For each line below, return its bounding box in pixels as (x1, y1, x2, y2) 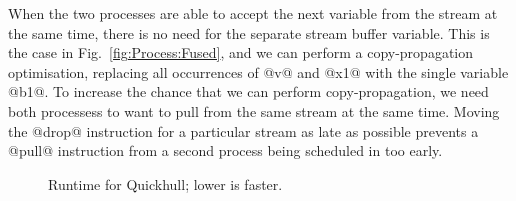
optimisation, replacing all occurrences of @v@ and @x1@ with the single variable (8, 61, 509, 82)
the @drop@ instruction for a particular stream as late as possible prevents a (8, 120, 479, 141)
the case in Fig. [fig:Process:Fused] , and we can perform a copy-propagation (8, 42, 474, 63)
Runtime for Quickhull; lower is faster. (48, 173, 283, 194)
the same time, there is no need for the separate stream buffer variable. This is (8, 22, 490, 43)
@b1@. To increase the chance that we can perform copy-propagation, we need (8, 81, 489, 102)
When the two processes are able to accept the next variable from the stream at (8, 3, 498, 23)
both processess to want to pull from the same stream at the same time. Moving (8, 100, 500, 121)
